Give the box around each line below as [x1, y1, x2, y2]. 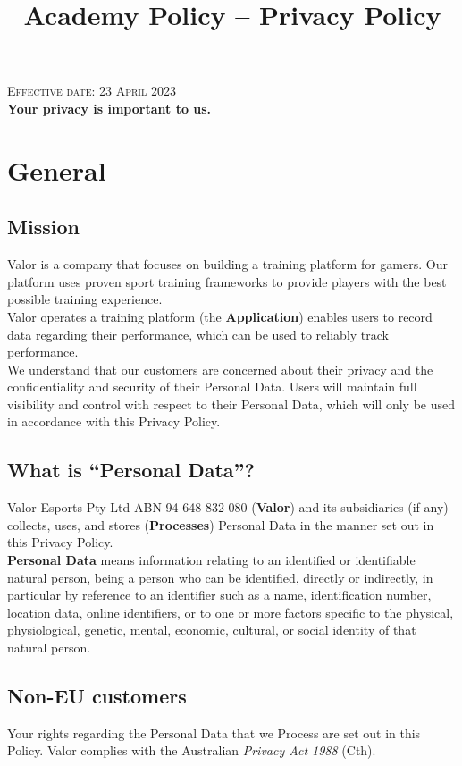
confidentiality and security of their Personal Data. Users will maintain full [7, 377, 417, 396]
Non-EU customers [7, 682, 187, 710]
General [7, 151, 106, 188]
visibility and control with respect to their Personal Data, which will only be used [7, 394, 455, 413]
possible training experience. [7, 290, 163, 308]
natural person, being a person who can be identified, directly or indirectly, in [7, 568, 433, 586]
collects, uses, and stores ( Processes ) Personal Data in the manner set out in [7, 515, 434, 534]
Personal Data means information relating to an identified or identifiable [7, 551, 416, 569]
